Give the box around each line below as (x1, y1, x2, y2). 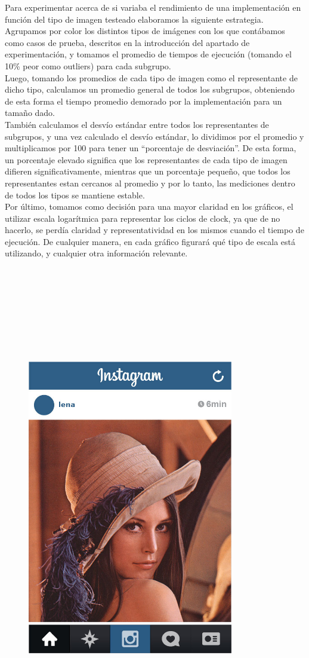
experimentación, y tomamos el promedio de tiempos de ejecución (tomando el (5, 48, 292, 60)
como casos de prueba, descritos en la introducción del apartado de (5, 36, 250, 48)
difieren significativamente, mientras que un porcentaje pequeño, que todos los (5, 165, 291, 177)
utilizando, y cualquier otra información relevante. (5, 247, 188, 259)
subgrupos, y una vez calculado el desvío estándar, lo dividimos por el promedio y (5, 130, 304, 142)
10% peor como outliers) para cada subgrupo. (5, 59, 171, 72)
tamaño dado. (5, 106, 55, 119)
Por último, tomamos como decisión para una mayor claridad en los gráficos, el (5, 200, 293, 213)
